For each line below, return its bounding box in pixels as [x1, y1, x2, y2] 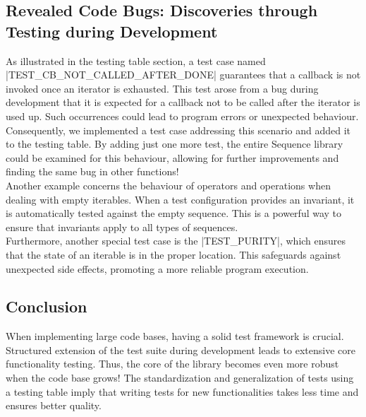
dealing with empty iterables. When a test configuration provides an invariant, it [6, 192, 355, 206]
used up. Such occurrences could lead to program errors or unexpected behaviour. [6, 108, 359, 123]
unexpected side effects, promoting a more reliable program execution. [6, 261, 309, 276]
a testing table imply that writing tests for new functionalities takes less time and [6, 384, 359, 399]
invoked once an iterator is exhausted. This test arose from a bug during [6, 81, 319, 95]
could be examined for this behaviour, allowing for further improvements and [6, 150, 339, 165]
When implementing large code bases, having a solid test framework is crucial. [6, 329, 344, 343]
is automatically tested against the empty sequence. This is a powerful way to [6, 206, 342, 221]
